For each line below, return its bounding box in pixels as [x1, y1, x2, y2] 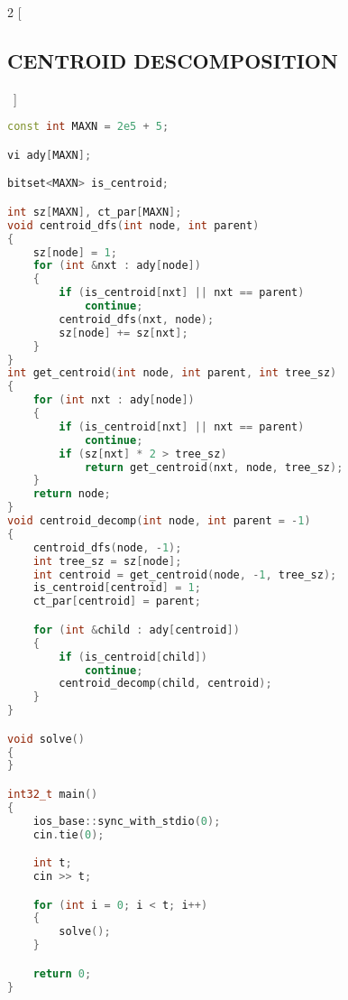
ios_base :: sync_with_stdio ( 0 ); [32, 814, 221, 828]
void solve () [7, 732, 85, 745]
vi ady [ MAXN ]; [7, 148, 92, 162]
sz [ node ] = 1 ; [32, 245, 117, 259]
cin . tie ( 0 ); [32, 828, 105, 841]
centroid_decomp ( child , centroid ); [59, 677, 272, 690]
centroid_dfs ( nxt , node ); [59, 312, 215, 326]
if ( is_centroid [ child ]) [59, 650, 207, 663]
